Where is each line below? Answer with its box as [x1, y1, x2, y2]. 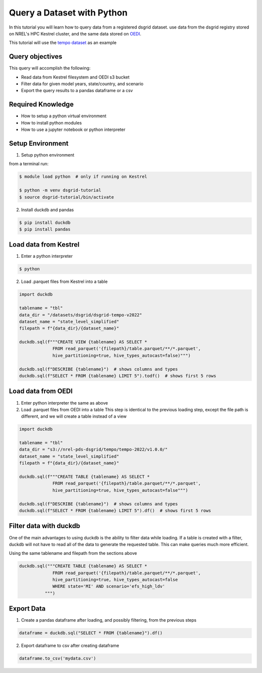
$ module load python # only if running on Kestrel [19, 174, 147, 179]
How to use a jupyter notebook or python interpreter [21, 126, 126, 133]
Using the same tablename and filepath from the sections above [9, 550, 137, 556]
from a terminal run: [9, 161, 49, 167]
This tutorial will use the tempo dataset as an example [9, 40, 116, 46]
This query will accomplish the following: [9, 65, 91, 71]
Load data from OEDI [9, 387, 73, 395]
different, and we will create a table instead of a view [21, 413, 127, 419]
